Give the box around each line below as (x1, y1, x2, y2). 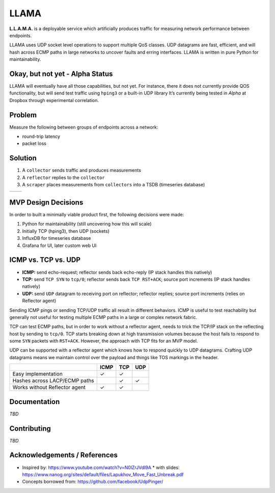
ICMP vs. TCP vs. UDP (9, 256, 81, 264)
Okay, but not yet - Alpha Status (9, 69, 113, 78)
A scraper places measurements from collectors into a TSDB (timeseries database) (22, 182, 205, 188)
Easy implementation (12, 371, 63, 378)
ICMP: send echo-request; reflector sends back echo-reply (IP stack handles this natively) (22, 269, 212, 275)
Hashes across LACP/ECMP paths (12, 377, 94, 384)
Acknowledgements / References (9, 451, 118, 459)
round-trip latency (22, 133, 61, 140)
